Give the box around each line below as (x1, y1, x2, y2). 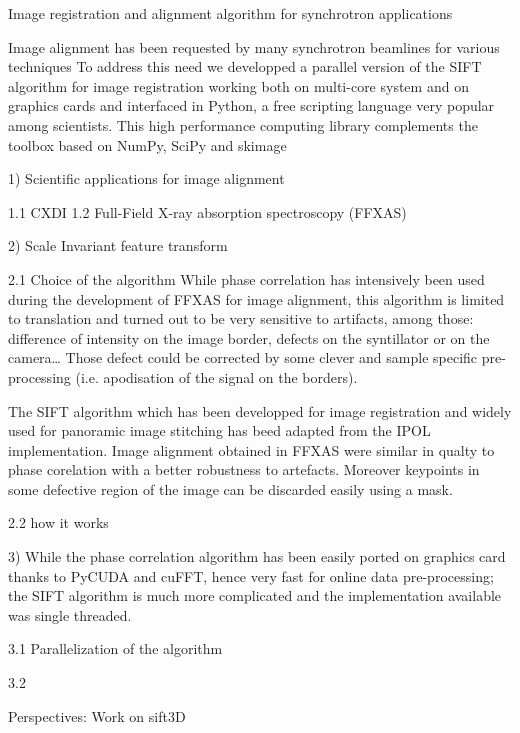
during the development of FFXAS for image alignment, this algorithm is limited (8, 288, 505, 309)
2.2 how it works (8, 512, 109, 533)
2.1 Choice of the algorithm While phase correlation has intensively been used (8, 268, 485, 289)
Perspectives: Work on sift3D (8, 705, 186, 726)
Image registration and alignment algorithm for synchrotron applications (8, 3, 453, 23)
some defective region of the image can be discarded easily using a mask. (8, 478, 453, 499)
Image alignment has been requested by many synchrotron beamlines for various (8, 36, 500, 57)
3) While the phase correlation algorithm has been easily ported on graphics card (8, 546, 506, 567)
